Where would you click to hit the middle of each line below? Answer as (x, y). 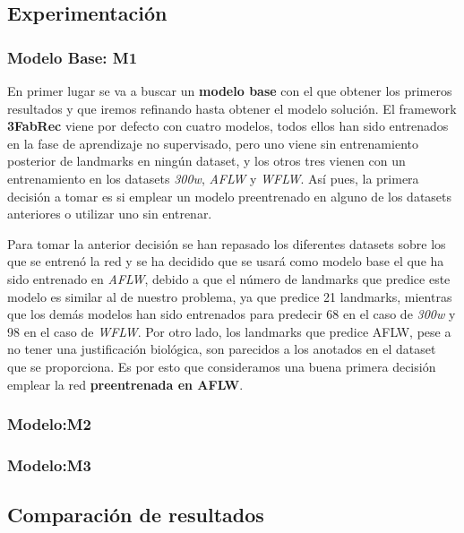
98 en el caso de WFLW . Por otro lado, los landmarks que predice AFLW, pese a (229, 331)
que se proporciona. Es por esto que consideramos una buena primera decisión (222, 366)
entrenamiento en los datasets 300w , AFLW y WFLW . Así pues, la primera (213, 178)
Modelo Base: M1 (73, 57)
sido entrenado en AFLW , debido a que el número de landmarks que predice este (229, 278)
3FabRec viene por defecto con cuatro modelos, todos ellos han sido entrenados (228, 126)
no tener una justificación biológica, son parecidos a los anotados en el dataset (222, 349)
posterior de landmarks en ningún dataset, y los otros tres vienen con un (206, 161)
